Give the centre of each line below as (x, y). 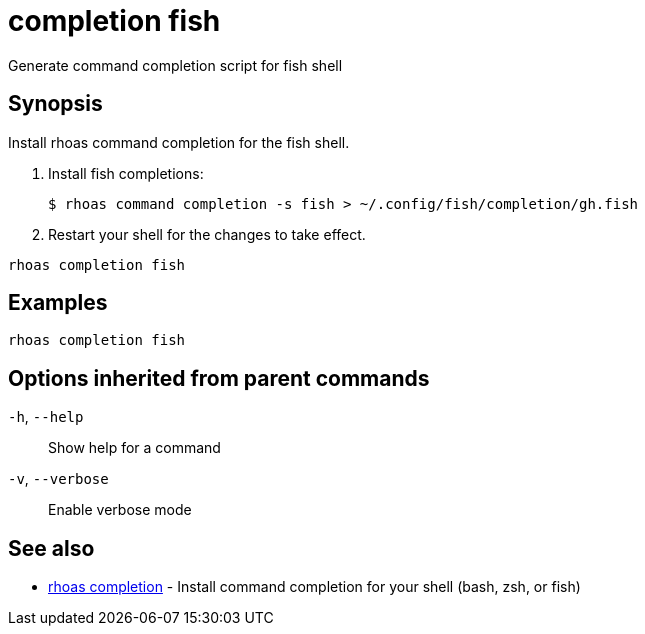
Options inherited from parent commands (219, 378)
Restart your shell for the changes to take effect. (207, 234)
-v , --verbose (58, 479)
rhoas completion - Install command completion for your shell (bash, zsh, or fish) (314, 587)
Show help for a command (134, 448)
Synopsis (55, 104)
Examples (58, 303)
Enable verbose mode (120, 510)
